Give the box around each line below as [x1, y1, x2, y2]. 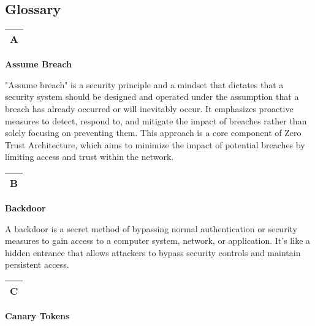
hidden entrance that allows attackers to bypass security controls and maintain [5, 246, 301, 259]
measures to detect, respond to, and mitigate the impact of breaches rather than [5, 114, 307, 127]
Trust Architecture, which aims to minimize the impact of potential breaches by [5, 138, 305, 151]
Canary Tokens [5, 309, 70, 322]
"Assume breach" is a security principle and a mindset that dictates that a [5, 78, 284, 91]
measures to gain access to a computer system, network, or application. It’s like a [5, 234, 311, 247]
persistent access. [5, 258, 69, 271]
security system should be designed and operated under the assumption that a [5, 90, 299, 103]
